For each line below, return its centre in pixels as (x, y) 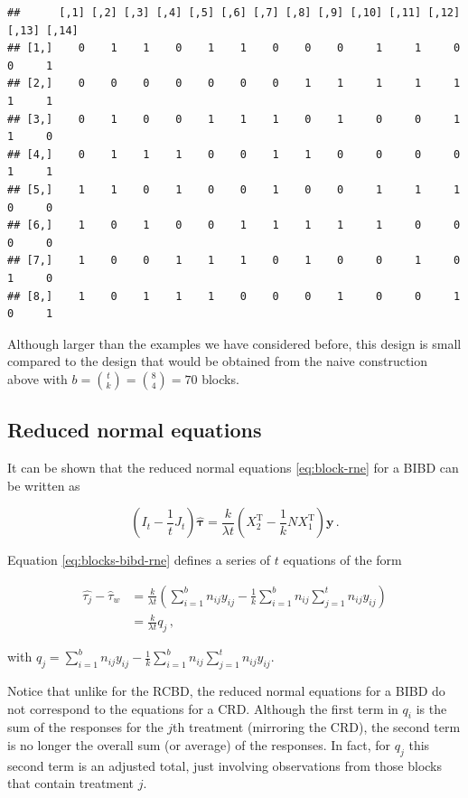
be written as (44, 485)
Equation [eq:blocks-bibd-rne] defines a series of (139, 560)
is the (431, 708)
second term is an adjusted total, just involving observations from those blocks (225, 765)
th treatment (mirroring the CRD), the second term (317, 727)
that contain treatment (71, 783)
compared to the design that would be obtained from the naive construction (218, 361)
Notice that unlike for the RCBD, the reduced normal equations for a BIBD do (226, 691)
